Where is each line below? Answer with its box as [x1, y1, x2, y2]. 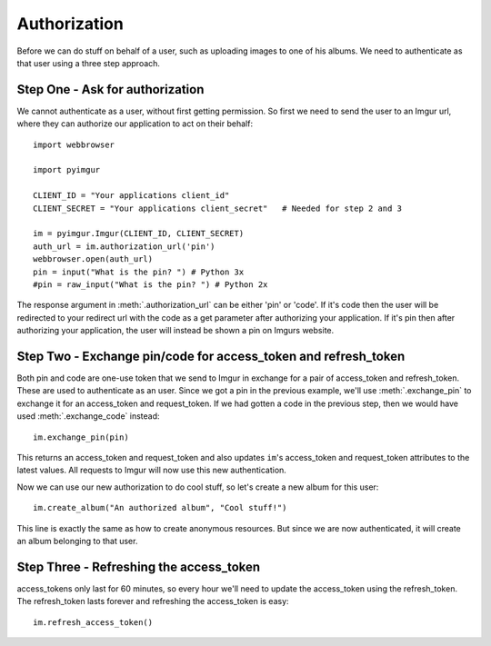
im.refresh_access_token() [33, 617, 154, 627]
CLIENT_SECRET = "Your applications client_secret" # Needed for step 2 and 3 [33, 203, 403, 214]
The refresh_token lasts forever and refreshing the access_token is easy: [16, 596, 290, 607]
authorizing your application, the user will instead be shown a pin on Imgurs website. [16, 325, 335, 336]
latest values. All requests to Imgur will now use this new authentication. [16, 464, 286, 476]
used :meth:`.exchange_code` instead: [16, 411, 160, 422]
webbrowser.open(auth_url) [33, 254, 154, 264]
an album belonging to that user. [16, 535, 138, 546]
